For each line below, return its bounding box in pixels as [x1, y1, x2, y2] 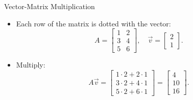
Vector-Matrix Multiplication [4, 1, 95, 11]
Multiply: [16, 59, 45, 70]
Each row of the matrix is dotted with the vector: [16, 18, 171, 28]
